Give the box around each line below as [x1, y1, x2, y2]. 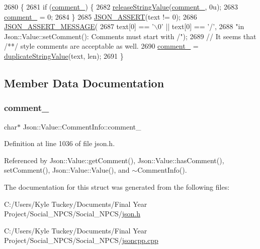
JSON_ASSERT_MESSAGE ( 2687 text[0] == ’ [4, 21, 154, 32]
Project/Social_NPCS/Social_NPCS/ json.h [4, 208, 141, 219]
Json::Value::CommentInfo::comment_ [23, 121, 141, 132]
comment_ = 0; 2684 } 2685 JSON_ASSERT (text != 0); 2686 [4, 11, 197, 22]
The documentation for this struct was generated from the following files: [4, 181, 230, 192]
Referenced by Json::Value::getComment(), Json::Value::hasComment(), [4, 155, 224, 165]
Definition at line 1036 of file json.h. [4, 138, 115, 149]
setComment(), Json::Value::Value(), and [4, 165, 130, 175]
